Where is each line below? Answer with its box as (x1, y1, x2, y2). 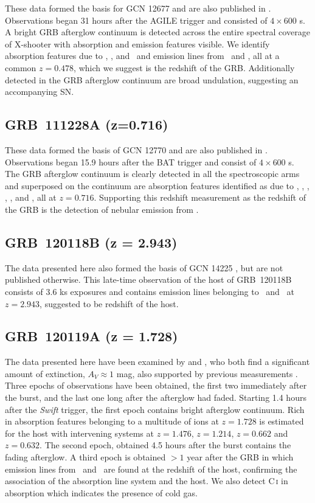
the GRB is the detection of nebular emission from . (5, 203, 199, 215)
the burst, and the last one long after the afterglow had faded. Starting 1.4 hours (5, 391, 306, 404)
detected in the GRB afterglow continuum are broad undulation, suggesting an (5, 73, 299, 86)
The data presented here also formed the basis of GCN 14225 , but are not (5, 261, 283, 274)
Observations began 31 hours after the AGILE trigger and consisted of (5, 13, 268, 26)
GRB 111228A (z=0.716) (5, 115, 168, 134)
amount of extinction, (5, 367, 85, 380)
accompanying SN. (5, 85, 74, 98)
